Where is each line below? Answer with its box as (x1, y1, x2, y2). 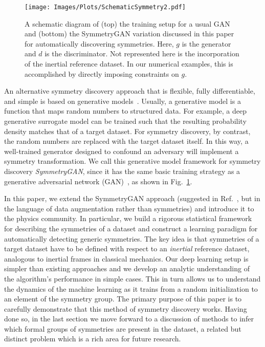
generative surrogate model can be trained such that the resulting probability (4, 116, 247, 126)
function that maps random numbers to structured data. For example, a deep (4, 105, 247, 116)
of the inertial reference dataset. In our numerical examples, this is (25, 58, 233, 69)
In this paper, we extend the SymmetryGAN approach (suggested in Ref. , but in (4, 193, 260, 204)
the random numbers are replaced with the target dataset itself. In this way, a (4, 136, 249, 146)
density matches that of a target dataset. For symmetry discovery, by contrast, (4, 125, 251, 136)
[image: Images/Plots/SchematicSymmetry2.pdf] (25, 4, 186, 11)
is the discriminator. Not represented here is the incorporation (45, 48, 239, 59)
